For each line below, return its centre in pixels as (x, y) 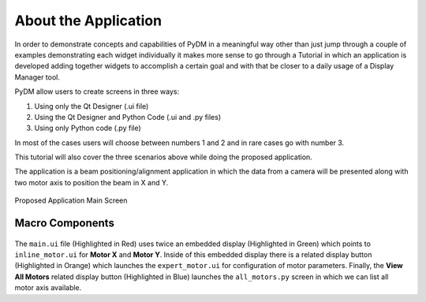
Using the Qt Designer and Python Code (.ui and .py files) (128, 117)
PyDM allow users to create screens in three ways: (97, 91)
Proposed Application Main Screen (71, 200)
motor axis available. (48, 288)
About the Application (88, 21)
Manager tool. (37, 77)
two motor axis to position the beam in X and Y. (92, 182)
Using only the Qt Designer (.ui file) (92, 106)
